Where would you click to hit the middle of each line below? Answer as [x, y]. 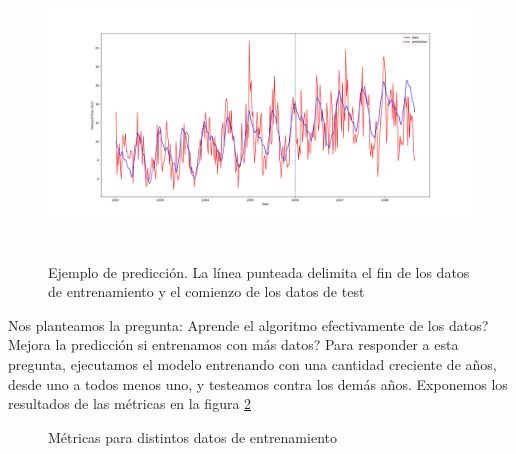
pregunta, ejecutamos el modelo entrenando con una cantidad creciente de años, [252, 363]
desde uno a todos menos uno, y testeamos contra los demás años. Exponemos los [258, 383]
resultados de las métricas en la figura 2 [130, 403]
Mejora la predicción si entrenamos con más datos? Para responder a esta [233, 344]
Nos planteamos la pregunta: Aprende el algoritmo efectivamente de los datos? [248, 324]
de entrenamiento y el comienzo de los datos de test [206, 291]
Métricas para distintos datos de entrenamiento [192, 436]
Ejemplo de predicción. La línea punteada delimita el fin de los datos [259, 271]
